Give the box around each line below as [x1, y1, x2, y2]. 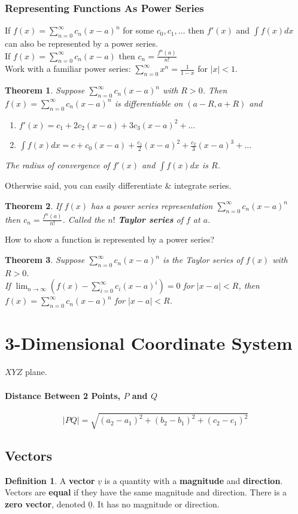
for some [123, 24, 154, 37]
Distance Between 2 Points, [5, 389, 121, 401]
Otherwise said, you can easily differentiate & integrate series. [5, 179, 232, 192]
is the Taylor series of [162, 253, 243, 266]
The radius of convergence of [5, 159, 110, 171]
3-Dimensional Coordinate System [5, 331, 293, 355]
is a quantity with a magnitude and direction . [104, 474, 283, 486]
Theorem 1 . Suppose [5, 84, 85, 96]
